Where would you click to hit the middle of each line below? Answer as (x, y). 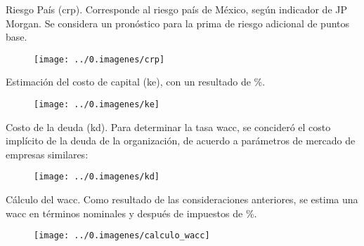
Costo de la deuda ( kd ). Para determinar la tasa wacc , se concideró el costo (168, 127)
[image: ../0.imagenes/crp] (99, 59)
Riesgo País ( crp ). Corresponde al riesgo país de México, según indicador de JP (177, 9)
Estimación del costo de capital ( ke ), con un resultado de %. (136, 82)
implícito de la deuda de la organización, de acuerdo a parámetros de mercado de (181, 141)
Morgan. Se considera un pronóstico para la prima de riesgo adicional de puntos (178, 23)
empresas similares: (47, 154)
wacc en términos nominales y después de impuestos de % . (131, 213)
